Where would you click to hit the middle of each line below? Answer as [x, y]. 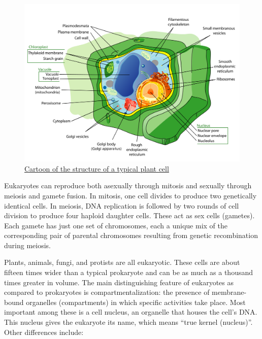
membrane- [229, 292]
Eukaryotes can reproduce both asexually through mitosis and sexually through [128, 185]
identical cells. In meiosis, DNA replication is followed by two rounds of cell [122, 205]
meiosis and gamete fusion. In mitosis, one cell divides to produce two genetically [130, 195]
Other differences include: [44, 332]
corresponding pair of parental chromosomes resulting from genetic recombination [131, 235]
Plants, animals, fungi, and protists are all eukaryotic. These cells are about [122, 262]
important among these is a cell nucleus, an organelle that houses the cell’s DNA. [131, 312]
